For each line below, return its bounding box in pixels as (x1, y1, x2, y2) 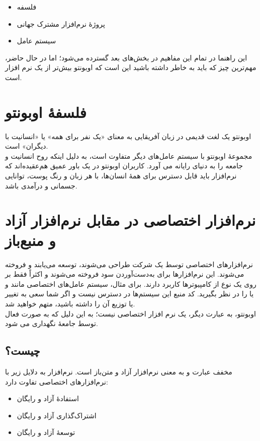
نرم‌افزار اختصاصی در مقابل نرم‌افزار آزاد (5, 210, 256, 230)
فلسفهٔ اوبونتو (5, 101, 86, 122)
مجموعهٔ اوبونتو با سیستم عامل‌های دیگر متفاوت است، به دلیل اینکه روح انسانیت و (5, 150, 252, 161)
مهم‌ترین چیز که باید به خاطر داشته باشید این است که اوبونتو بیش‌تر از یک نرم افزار (5, 62, 256, 73)
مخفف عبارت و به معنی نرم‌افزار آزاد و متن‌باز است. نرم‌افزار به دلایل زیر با (5, 366, 232, 376)
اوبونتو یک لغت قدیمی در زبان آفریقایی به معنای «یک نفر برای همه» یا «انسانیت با (5, 131, 251, 141)
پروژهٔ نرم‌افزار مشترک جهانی (17, 18, 105, 29)
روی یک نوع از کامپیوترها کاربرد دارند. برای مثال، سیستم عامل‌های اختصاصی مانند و (5, 278, 256, 289)
